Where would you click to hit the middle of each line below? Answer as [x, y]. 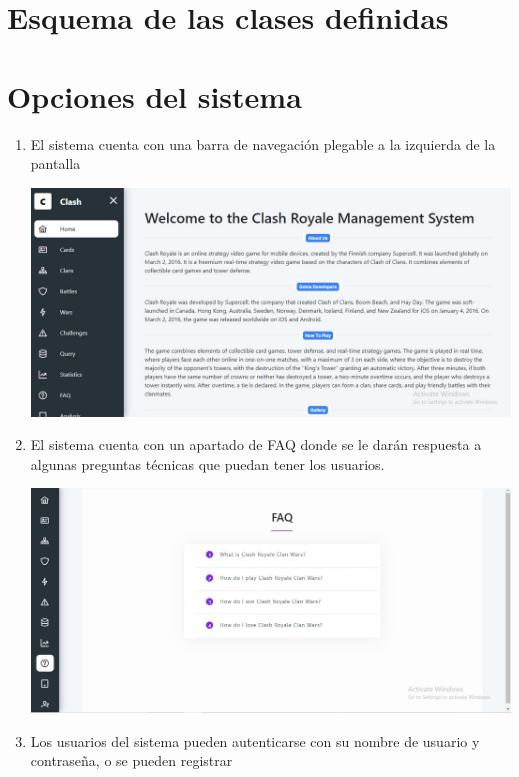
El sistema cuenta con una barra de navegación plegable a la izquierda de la [263, 143]
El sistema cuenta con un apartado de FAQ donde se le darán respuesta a [256, 444]
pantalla [55, 163]
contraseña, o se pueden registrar [131, 760]
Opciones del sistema [154, 95]
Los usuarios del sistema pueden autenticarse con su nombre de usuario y [255, 740]
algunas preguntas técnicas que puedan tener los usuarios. [207, 463]
